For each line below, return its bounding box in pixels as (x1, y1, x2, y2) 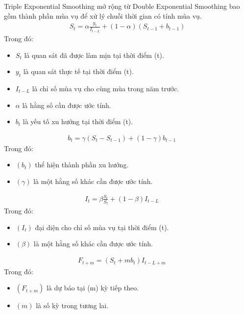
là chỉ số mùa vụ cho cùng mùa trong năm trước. (32, 83, 179, 93)
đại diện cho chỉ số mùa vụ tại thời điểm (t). (35, 222, 169, 232)
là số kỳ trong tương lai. (36, 300, 109, 311)
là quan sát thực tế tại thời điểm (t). (23, 66, 134, 77)
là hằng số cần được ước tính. (22, 100, 111, 110)
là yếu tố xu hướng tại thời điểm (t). (23, 116, 133, 127)
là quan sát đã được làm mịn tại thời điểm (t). (24, 50, 164, 60)
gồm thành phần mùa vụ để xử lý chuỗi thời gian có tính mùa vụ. (4, 10, 202, 21)
